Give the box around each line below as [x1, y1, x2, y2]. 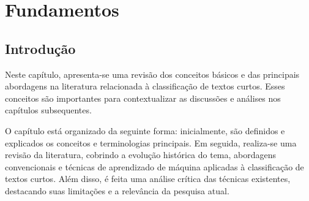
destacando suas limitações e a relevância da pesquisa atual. [5, 184, 229, 197]
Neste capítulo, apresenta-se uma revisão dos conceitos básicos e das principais [5, 67, 300, 80]
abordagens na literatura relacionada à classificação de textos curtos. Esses [5, 80, 285, 93]
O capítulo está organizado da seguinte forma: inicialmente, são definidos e [5, 124, 285, 137]
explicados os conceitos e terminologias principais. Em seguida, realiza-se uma [5, 136, 297, 149]
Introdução [5, 39, 76, 58]
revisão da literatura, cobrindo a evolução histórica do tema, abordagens [5, 148, 277, 161]
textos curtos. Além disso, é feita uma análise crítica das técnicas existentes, [5, 172, 291, 185]
